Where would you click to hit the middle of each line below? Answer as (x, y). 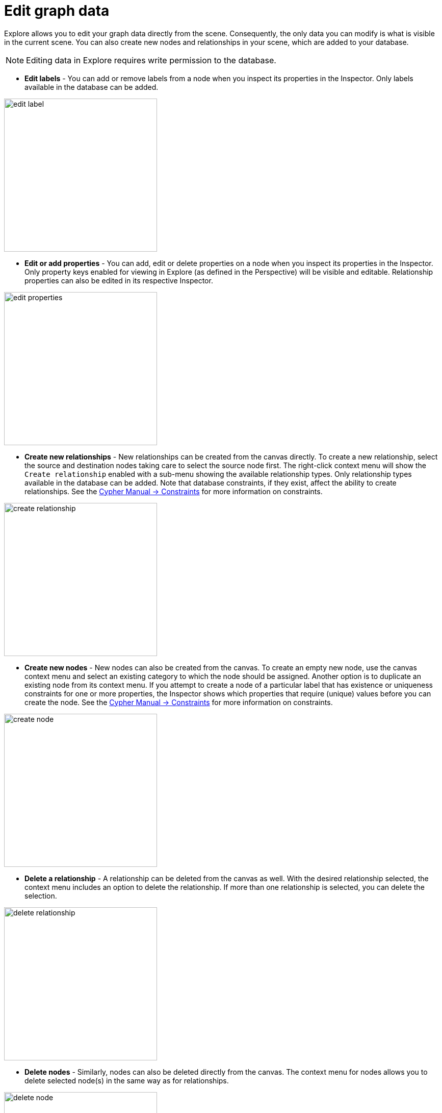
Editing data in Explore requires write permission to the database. (151, 60)
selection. (41, 896)
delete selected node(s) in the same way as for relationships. (127, 1080)
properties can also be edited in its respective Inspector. (119, 280)
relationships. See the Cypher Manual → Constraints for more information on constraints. (174, 491)
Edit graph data (57, 11)
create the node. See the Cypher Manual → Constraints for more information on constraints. (179, 702)
